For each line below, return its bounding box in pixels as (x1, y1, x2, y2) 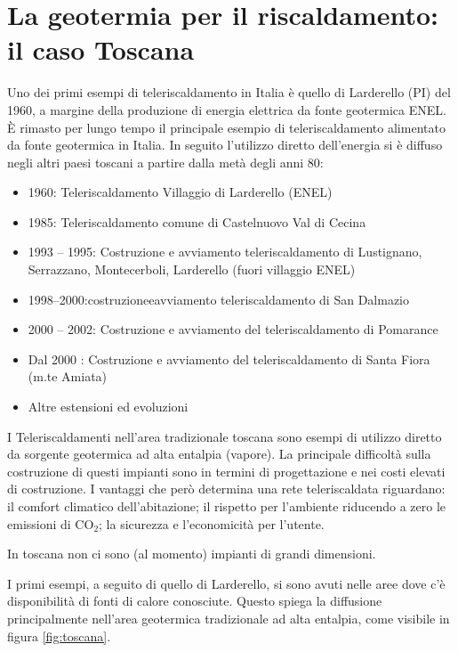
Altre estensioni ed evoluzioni (28, 397, 189, 416)
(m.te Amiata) (28, 367, 108, 386)
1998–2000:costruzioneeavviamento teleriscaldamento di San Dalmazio (28, 289, 409, 308)
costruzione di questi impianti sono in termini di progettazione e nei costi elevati (7, 461, 446, 480)
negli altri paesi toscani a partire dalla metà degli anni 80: (7, 152, 324, 171)
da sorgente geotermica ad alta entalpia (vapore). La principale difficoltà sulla (7, 444, 431, 463)
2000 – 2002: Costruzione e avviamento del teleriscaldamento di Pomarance (28, 320, 438, 338)
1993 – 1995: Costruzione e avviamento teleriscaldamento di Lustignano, (28, 242, 422, 261)
